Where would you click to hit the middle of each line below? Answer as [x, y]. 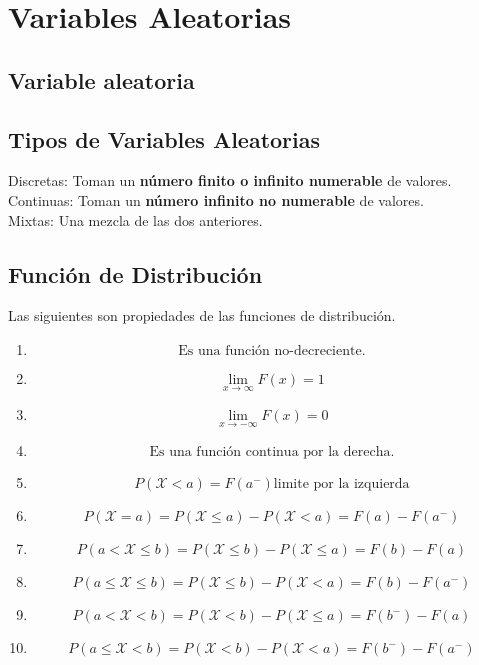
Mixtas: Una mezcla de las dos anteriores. [135, 219]
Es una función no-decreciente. [272, 350]
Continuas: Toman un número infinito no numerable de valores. [216, 199]
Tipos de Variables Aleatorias [164, 138]
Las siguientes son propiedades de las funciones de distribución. [202, 315]
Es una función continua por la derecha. [272, 452]
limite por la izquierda [341, 484]
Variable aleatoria [101, 79]
